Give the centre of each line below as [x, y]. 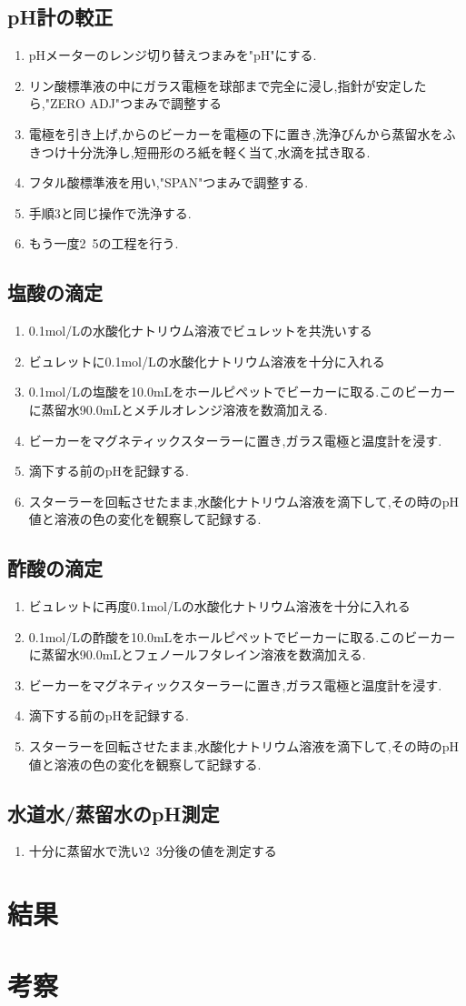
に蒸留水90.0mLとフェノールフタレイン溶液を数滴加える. [197, 654]
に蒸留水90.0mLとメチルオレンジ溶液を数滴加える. [178, 409]
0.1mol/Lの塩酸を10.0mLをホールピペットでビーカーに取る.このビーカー [242, 392]
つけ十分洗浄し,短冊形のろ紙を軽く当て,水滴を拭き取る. [206, 151]
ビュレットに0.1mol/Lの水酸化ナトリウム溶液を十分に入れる [207, 361]
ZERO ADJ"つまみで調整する [136, 103]
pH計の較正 [60, 17]
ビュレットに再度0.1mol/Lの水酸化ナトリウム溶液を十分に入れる [219, 606]
